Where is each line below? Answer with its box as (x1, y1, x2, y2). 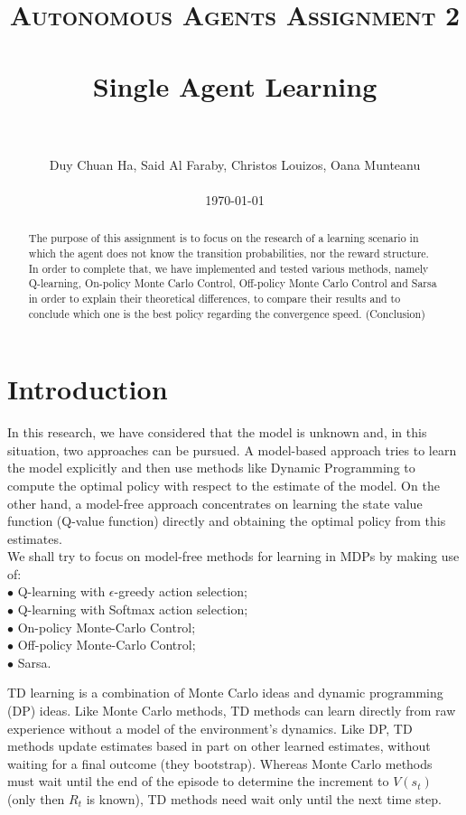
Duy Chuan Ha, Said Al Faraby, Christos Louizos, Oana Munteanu (49, 155, 421, 173)
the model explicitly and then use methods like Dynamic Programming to (7, 458, 415, 477)
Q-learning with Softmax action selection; (17, 600, 248, 619)
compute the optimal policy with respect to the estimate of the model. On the (7, 475, 440, 494)
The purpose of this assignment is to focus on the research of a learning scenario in (28, 230, 419, 246)
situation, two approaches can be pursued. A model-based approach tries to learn (7, 440, 457, 459)
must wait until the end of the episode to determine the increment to (7, 772, 389, 791)
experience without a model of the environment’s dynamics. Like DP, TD (7, 718, 413, 737)
